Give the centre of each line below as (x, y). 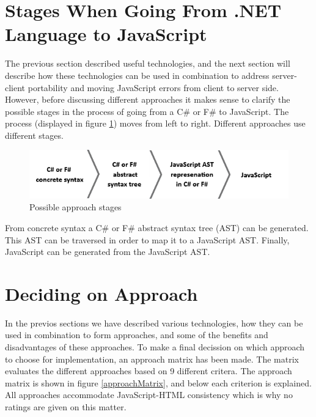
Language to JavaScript (106, 34)
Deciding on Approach (101, 293)
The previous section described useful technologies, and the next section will (148, 63)
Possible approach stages (75, 207)
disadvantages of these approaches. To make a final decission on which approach (155, 347)
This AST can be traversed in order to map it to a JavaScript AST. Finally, (147, 239)
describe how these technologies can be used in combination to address (137, 75)
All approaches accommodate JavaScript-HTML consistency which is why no (149, 395)
